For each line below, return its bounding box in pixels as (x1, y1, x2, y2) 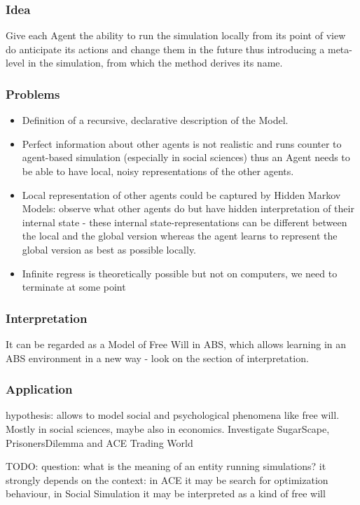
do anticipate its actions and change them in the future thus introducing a (6, 41, 325, 56)
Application (6, 380, 73, 398)
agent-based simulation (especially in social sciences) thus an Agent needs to (22, 150, 350, 165)
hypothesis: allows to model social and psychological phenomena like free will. (6, 408, 340, 422)
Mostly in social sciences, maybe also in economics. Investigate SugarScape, (6, 421, 330, 436)
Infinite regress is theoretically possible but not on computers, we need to (22, 265, 338, 280)
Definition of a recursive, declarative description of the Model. (22, 113, 289, 127)
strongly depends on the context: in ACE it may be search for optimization (6, 472, 328, 487)
